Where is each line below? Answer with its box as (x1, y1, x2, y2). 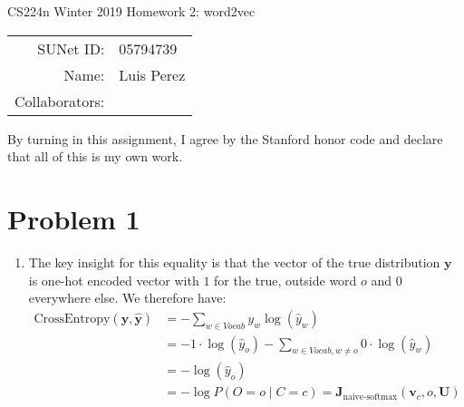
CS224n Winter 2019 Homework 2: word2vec (7, 2, 256, 20)
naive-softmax (343, 392, 398, 402)
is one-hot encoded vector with (28, 270, 199, 289)
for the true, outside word (214, 270, 357, 289)
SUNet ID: (37, 37, 105, 59)
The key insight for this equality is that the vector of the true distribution (28, 252, 440, 271)
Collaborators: (14, 90, 105, 111)
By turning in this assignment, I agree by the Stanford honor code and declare (7, 129, 443, 148)
